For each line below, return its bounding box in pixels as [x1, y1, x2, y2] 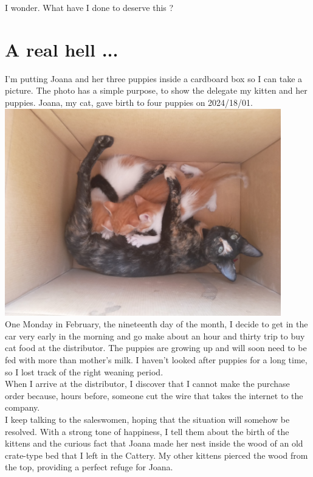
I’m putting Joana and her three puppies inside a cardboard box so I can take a [5, 72, 303, 85]
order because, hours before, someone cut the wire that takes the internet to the [5, 389, 303, 402]
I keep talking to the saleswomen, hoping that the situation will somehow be [5, 413, 290, 426]
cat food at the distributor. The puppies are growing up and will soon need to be [5, 341, 307, 354]
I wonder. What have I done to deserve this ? [5, 1, 174, 13]
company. [5, 401, 40, 414]
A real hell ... [5, 37, 119, 61]
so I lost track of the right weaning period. [5, 365, 163, 378]
